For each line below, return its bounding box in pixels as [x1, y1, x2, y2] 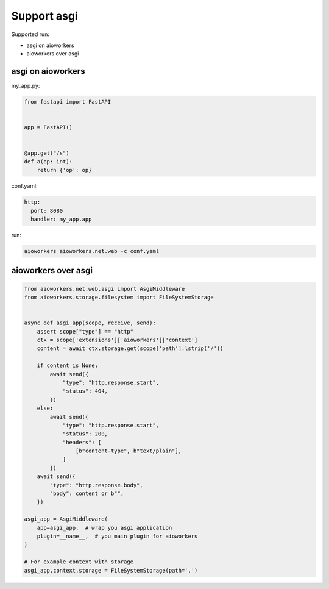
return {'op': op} [37, 166, 92, 174]
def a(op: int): [24, 158, 73, 165]
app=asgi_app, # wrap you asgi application [37, 524, 172, 531]
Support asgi [11, 9, 79, 23]
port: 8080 [30, 207, 63, 214]
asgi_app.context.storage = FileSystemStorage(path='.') [24, 567, 198, 574]
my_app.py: [11, 82, 40, 90]
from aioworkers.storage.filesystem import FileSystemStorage [24, 294, 214, 301]
